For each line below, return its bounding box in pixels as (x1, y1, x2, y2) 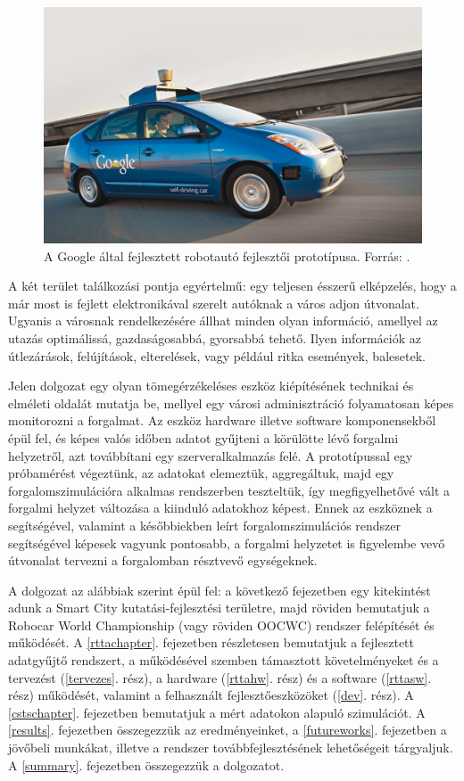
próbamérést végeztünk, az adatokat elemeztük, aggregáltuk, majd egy (8, 464, 394, 482)
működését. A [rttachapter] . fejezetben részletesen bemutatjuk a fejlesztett (8, 633, 415, 652)
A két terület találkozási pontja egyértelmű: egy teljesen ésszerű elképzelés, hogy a (8, 276, 457, 295)
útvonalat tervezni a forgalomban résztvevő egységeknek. (8, 551, 318, 570)
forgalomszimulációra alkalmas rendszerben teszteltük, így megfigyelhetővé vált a (8, 481, 451, 499)
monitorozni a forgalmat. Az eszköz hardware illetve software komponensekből (8, 411, 436, 430)
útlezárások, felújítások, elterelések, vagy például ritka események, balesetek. (8, 346, 426, 365)
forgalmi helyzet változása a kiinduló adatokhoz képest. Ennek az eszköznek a (8, 498, 433, 517)
